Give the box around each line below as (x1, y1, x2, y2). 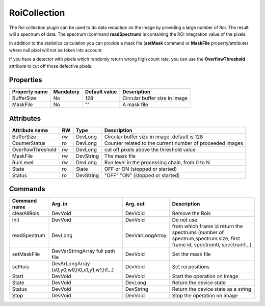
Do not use (172, 216, 197, 223)
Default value (85, 88, 117, 95)
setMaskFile (12, 251, 40, 257)
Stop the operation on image (172, 292, 238, 299)
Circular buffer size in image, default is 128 (104, 133, 203, 140)
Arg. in (52, 201, 68, 207)
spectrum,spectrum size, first (172, 235, 240, 242)
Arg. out (125, 201, 145, 207)
